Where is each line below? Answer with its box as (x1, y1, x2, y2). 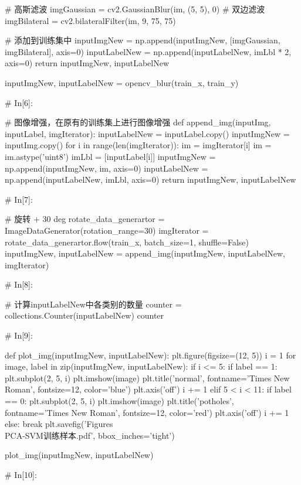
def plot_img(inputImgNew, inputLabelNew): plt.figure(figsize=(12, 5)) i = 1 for (5, 349, 296, 361)
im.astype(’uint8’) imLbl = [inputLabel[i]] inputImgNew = (5, 150, 216, 162)
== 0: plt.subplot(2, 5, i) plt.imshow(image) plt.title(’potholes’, (5, 395, 234, 407)
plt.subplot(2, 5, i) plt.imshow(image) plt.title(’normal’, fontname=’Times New (5, 371, 290, 384)
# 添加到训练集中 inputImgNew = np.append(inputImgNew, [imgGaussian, (5, 34, 280, 46)
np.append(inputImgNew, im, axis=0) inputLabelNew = (5, 162, 208, 174)
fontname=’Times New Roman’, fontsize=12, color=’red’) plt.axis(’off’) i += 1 (5, 406, 289, 418)
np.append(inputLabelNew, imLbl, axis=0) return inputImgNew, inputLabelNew (5, 173, 296, 186)
